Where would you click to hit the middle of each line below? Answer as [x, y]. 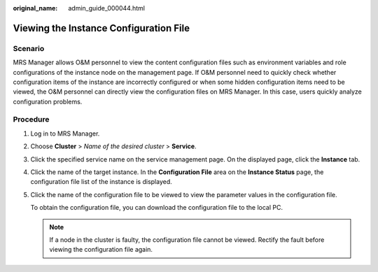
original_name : [35, 8]
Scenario [29, 48]
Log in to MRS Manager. [65, 134]
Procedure [31, 120]
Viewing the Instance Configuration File [101, 28]
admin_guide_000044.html [106, 8]
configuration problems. [48, 101]
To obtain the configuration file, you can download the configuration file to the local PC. [157, 208]
